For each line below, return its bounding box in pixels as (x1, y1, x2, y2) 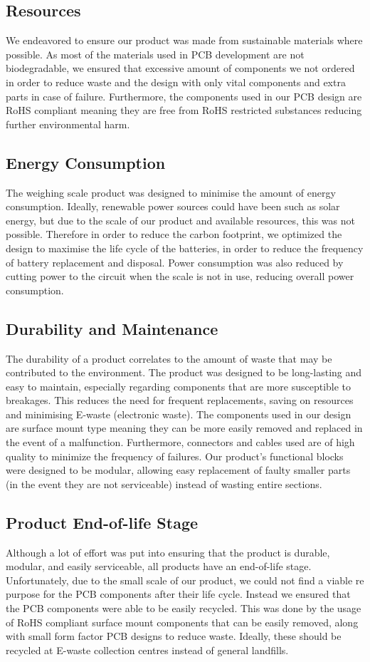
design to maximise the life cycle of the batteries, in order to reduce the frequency (6, 240, 364, 255)
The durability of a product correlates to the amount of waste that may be (6, 351, 332, 366)
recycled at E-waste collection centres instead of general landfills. (6, 642, 289, 657)
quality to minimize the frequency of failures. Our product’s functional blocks (6, 448, 344, 463)
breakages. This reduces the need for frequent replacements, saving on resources (6, 393, 354, 408)
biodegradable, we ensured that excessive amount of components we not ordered (6, 61, 355, 76)
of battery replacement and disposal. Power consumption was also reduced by (6, 254, 344, 269)
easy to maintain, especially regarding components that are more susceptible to (6, 378, 351, 393)
